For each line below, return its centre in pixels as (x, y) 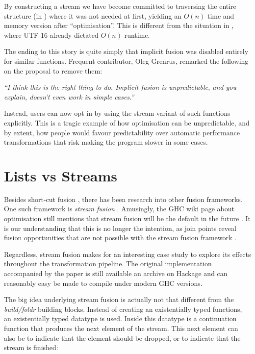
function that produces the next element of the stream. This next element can (121, 328)
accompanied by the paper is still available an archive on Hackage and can (116, 273)
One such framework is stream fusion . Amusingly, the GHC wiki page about (119, 209)
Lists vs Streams (61, 175)
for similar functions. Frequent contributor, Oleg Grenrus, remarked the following (126, 61)
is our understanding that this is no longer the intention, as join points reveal (120, 228)
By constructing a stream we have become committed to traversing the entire (120, 6)
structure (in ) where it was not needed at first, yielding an (93, 15)
